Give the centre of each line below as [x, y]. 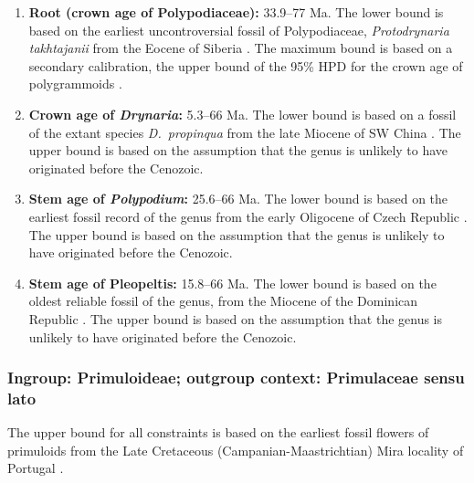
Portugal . [36, 468]
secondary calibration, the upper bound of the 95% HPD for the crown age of [246, 65]
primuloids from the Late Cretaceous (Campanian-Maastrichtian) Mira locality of [236, 450]
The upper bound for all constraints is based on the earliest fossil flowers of [218, 432]
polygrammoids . [75, 84]
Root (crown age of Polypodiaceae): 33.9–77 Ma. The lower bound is [236, 12]
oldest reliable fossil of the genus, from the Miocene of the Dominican [223, 301]
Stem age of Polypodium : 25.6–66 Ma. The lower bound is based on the [238, 199]
